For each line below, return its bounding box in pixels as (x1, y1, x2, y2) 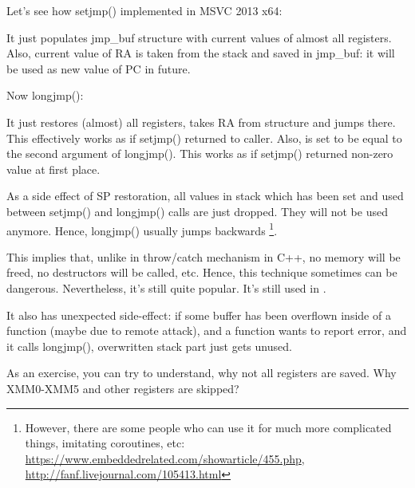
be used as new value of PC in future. (6, 60, 191, 77)
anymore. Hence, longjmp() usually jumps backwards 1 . (6, 219, 278, 238)
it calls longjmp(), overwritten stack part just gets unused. (6, 337, 292, 354)
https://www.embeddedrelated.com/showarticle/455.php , (25, 450, 305, 466)
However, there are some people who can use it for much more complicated (25, 419, 392, 435)
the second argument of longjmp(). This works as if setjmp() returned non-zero (6, 145, 393, 162)
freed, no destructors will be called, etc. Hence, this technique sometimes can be (6, 264, 397, 281)
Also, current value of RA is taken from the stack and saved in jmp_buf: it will (6, 45, 395, 61)
